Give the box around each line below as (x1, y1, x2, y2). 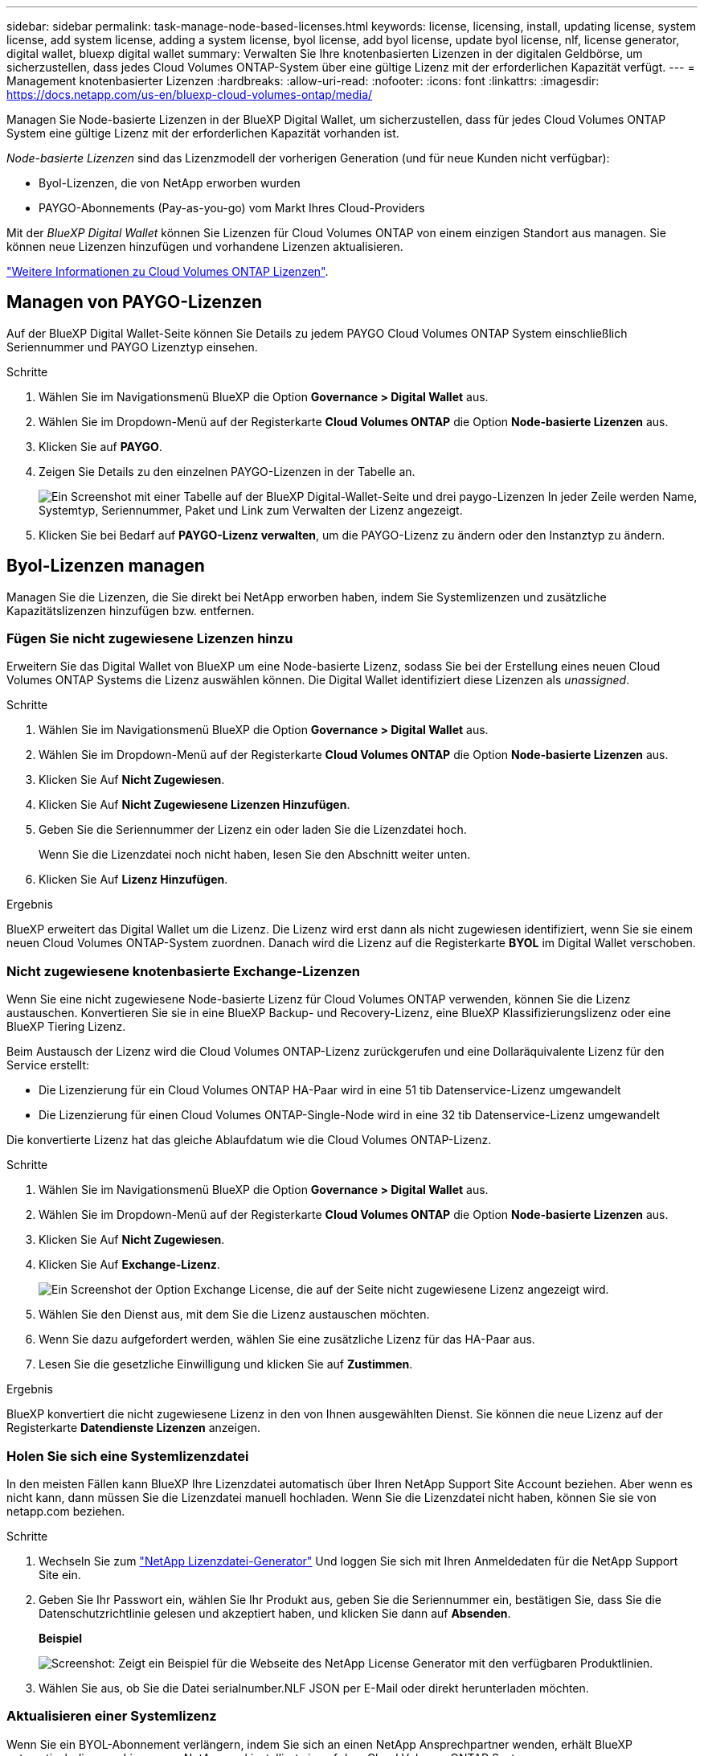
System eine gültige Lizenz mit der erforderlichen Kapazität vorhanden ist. (6, 126, 399, 140)
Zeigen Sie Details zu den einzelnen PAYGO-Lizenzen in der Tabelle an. (39, 464, 415, 478)
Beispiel (39, 1631, 82, 1645)
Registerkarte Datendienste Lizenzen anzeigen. (6, 1421, 260, 1435)
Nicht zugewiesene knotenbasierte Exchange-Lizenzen (6, 962, 360, 979)
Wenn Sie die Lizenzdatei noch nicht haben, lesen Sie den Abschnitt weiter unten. (39, 847, 471, 862)
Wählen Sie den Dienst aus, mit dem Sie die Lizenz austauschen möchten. (39, 1307, 430, 1322)
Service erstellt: (6, 1058, 90, 1073)
